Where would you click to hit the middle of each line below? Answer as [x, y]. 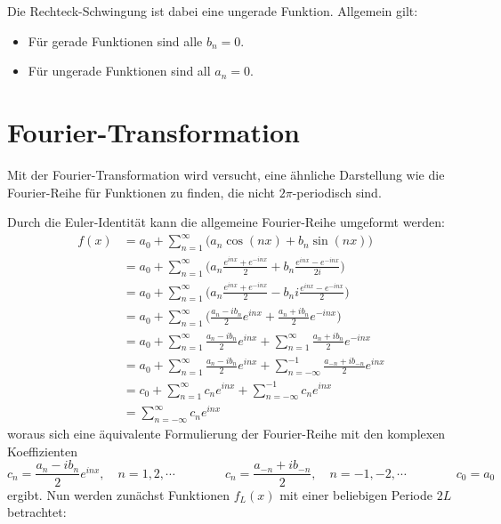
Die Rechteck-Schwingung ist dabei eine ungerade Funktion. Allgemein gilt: [213, 11]
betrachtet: [37, 512]
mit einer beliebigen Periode [356, 494]
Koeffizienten [42, 451]
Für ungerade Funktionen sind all [119, 71]
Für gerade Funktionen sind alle [115, 40]
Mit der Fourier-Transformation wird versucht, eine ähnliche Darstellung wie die [226, 174]
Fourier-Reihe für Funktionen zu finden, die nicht [141, 192]
